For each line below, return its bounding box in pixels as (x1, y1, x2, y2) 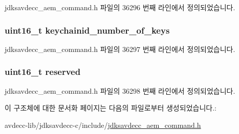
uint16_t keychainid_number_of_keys (5, 23, 170, 36)
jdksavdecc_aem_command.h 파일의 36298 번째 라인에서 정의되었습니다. (5, 85, 235, 96)
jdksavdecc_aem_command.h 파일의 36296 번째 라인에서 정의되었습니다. (5, 2, 235, 12)
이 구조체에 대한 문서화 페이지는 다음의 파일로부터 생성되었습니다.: (5, 102, 216, 113)
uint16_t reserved (5, 65, 81, 78)
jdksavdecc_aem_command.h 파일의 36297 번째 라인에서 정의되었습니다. (5, 43, 235, 54)
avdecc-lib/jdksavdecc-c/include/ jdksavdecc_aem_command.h (5, 119, 201, 130)
